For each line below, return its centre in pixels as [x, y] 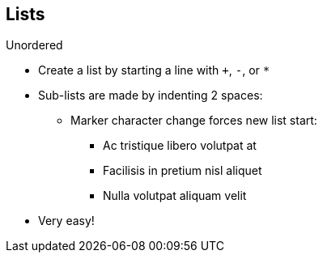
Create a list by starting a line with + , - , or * [154, 70]
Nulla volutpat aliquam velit [175, 196]
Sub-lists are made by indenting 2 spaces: [151, 96]
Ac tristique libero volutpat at [180, 146]
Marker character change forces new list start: [194, 121]
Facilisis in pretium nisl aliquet [183, 171]
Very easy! [66, 221]
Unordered [34, 45]
